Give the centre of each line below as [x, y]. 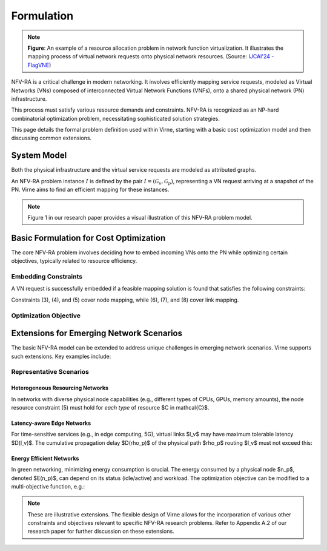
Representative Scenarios [50, 372]
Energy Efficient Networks [45, 458]
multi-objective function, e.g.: [48, 486]
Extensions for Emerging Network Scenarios [97, 333]
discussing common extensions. [51, 138]
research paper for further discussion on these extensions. [101, 532]
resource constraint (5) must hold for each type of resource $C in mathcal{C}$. [110, 407]
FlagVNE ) [39, 65]
